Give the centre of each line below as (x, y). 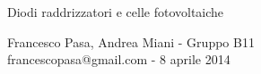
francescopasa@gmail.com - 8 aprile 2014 (119, 59)
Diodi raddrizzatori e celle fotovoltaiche (116, 12)
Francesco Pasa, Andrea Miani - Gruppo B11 (131, 41)
